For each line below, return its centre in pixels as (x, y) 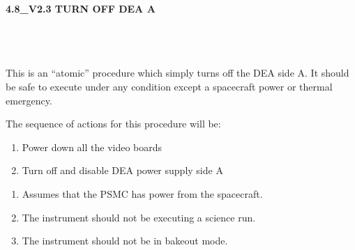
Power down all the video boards (92, 147)
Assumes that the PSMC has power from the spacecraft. (142, 193)
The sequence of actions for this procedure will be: (113, 124)
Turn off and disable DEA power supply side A (122, 170)
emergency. (29, 100)
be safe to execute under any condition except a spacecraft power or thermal (169, 86)
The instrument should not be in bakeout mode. (125, 241)
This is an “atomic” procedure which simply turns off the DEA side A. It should (177, 73)
